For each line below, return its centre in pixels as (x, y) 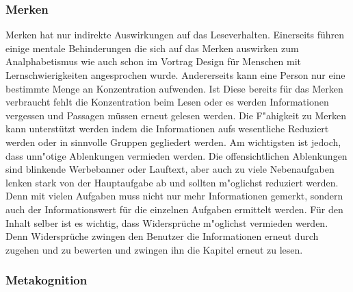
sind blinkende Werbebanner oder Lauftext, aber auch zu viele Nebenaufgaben (170, 169)
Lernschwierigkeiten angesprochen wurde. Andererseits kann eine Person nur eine (175, 75)
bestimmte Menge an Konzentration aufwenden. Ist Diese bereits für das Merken (174, 88)
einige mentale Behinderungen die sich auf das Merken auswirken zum (152, 48)
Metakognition (47, 280)
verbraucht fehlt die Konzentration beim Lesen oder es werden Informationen (167, 102)
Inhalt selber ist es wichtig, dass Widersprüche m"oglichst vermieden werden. (167, 222)
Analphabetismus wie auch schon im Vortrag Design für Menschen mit (153, 61)
